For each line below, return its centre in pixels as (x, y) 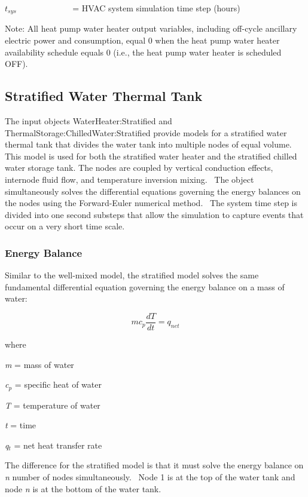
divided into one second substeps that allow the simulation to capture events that (154, 214)
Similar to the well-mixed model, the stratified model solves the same (132, 275)
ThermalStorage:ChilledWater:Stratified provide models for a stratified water (146, 132)
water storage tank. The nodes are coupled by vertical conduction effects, (139, 168)
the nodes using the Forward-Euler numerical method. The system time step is (151, 203)
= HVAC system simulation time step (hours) (156, 8)
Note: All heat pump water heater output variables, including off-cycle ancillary (151, 28)
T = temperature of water (53, 405)
